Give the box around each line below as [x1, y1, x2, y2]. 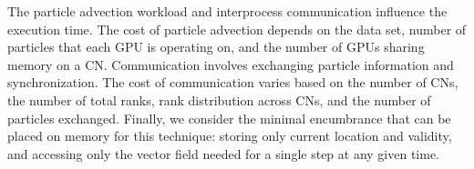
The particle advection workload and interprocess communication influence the [7, 2, 448, 20]
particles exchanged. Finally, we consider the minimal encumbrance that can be [7, 108, 451, 127]
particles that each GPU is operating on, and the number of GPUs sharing [7, 37, 425, 56]
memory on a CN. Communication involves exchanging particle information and [7, 55, 454, 74]
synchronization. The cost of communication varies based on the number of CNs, [7, 73, 459, 92]
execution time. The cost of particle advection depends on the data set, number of [7, 19, 467, 38]
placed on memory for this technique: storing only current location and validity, [7, 126, 452, 145]
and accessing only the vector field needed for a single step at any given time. [7, 144, 440, 163]
